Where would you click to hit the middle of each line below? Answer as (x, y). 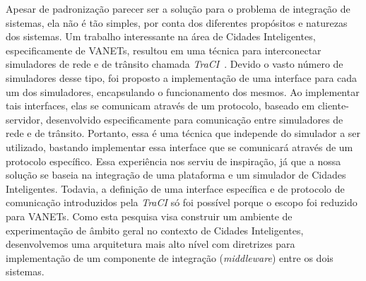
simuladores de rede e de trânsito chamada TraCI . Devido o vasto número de (175, 64)
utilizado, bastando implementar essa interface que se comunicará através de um (179, 147)
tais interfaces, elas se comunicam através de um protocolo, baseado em (160, 106)
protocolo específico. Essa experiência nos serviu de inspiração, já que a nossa (173, 161)
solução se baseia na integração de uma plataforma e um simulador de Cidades (176, 175)
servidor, (24, 119)
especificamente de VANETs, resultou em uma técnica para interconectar (164, 50)
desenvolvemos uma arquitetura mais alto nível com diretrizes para (150, 244)
